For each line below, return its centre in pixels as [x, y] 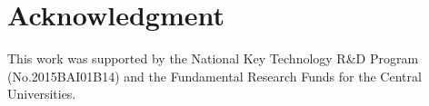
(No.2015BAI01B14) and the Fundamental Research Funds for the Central [214, 76]
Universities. [42, 94]
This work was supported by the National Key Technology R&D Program [213, 58]
